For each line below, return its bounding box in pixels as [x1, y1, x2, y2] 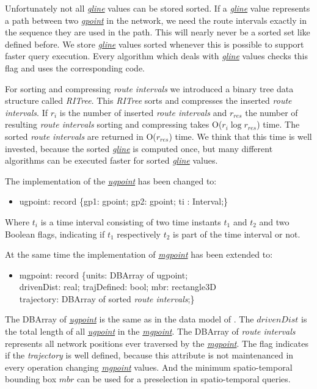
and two [259, 215, 290, 228]
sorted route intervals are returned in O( [5, 129, 156, 142]
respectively [117, 227, 161, 240]
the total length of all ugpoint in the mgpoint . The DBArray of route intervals [5, 325, 296, 338]
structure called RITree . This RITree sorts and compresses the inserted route [5, 94, 292, 107]
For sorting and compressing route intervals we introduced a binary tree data [5, 82, 294, 95]
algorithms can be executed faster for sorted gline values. [5, 154, 218, 167]
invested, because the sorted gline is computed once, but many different [5, 142, 273, 155]
